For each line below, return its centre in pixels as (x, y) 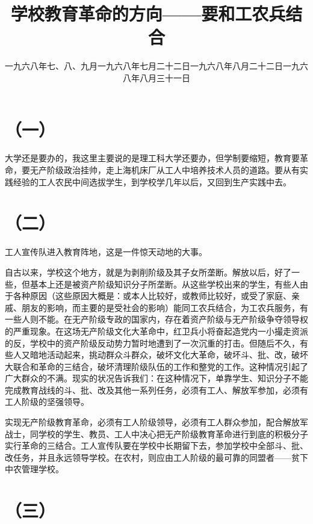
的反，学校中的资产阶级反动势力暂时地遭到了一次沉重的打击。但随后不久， (152, 343)
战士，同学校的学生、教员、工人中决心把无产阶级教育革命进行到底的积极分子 (156, 433)
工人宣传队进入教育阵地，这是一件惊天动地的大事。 (106, 252)
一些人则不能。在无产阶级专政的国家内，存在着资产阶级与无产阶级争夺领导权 (156, 319)
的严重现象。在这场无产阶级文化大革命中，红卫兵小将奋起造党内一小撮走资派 (156, 331)
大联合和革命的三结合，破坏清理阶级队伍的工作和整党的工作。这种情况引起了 (156, 366)
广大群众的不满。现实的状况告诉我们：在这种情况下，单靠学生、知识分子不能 (156, 378)
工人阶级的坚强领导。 (47, 402)
